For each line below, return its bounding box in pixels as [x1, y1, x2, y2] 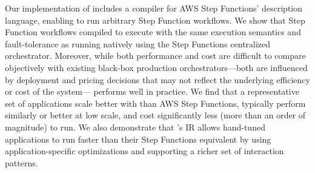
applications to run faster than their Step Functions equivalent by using [5, 132, 271, 145]
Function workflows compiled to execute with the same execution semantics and [5, 25, 301, 38]
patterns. [5, 156, 38, 169]
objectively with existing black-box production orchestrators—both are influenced [5, 61, 308, 73]
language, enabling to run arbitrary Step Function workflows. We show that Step [5, 13, 305, 26]
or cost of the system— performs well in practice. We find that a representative [5, 85, 299, 98]
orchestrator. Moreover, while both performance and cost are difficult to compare [5, 49, 306, 62]
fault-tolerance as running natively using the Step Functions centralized [5, 37, 271, 50]
